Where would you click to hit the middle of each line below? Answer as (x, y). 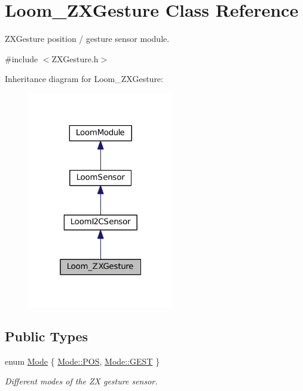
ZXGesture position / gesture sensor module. (87, 39)
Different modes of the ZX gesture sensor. (81, 381)
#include (22, 58)
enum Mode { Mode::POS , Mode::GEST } (82, 361)
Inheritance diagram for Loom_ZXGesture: (84, 79)
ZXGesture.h (75, 58)
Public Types (47, 336)
